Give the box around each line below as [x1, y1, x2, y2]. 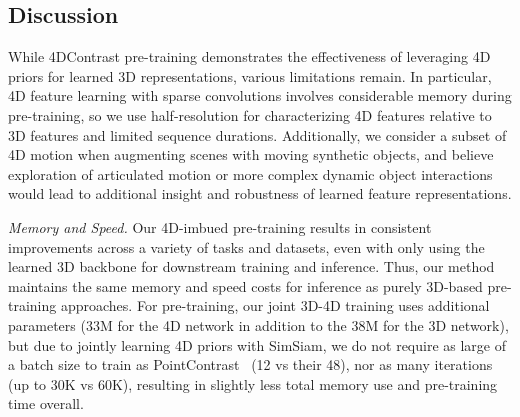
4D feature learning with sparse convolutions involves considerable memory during [8, 85, 512, 106]
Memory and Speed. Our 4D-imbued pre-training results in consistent [8, 216, 432, 237]
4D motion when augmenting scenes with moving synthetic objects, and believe [8, 144, 494, 165]
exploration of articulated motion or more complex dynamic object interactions [8, 163, 493, 184]
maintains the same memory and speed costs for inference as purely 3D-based [8, 275, 483, 296]
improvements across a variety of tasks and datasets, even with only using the [8, 236, 485, 257]
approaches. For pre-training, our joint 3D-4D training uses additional [60, 295, 490, 316]
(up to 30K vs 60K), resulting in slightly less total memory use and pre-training [8, 373, 498, 394]
